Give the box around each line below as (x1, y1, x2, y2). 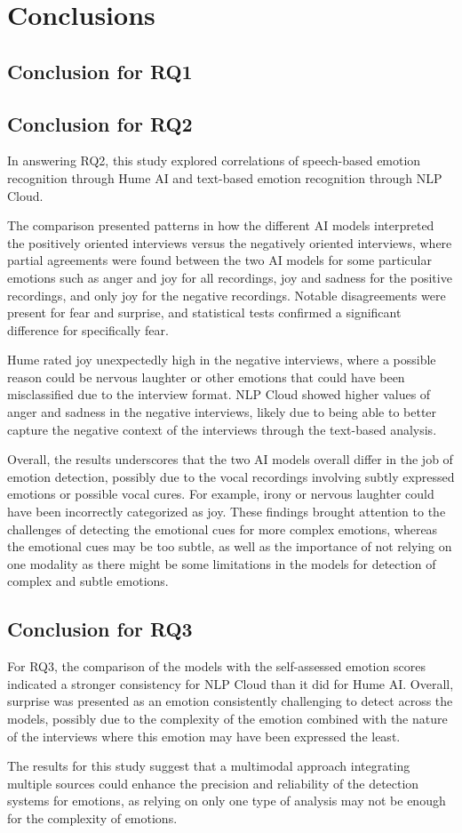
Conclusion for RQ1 (7, 57, 193, 84)
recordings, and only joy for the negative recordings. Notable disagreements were (7, 285, 446, 304)
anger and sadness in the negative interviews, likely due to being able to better (7, 403, 437, 421)
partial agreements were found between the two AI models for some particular (7, 251, 432, 269)
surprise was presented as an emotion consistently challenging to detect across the (7, 692, 453, 710)
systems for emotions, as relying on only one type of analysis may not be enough (7, 791, 446, 810)
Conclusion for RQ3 (7, 615, 193, 643)
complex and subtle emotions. (7, 572, 169, 590)
